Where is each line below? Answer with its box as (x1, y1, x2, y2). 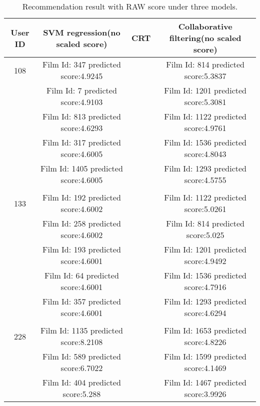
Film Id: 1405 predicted (40, 162, 123, 174)
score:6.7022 (60, 362, 103, 373)
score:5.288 (62, 388, 101, 399)
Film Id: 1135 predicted (40, 324, 123, 336)
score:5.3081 (184, 96, 226, 107)
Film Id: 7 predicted (46, 84, 117, 96)
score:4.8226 (184, 336, 226, 347)
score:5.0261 (184, 203, 226, 214)
